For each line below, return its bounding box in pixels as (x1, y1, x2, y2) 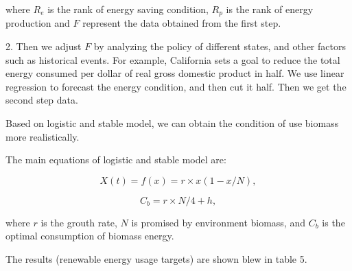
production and (5, 16, 70, 30)
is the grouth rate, (40, 215, 117, 229)
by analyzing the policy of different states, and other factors (93, 39, 346, 54)
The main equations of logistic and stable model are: (5, 152, 226, 167)
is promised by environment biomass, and (131, 215, 305, 229)
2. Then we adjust (5, 39, 82, 54)
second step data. (5, 93, 78, 107)
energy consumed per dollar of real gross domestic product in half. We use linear (5, 66, 344, 80)
